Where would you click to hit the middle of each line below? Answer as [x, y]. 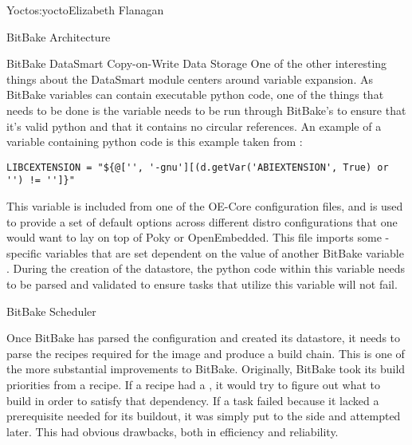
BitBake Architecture [59, 36]
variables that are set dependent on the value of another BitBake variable [224, 252]
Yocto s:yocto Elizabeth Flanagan [85, 10]
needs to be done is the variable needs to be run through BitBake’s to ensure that [206, 110]
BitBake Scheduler [51, 311]
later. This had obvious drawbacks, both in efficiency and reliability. [173, 431]
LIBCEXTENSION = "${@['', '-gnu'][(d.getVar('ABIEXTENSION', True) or [198, 167]
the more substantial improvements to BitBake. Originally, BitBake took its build [206, 369]
